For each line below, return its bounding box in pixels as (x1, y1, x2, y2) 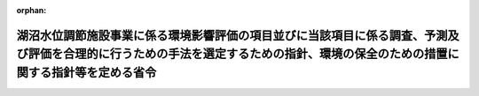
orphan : (16, 5, 47, 15)
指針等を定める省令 (51, 65, 157, 79)
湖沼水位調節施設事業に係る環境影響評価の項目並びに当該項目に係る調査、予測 (16, 27, 448, 43)
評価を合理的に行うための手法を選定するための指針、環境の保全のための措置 (27, 47, 448, 62)
